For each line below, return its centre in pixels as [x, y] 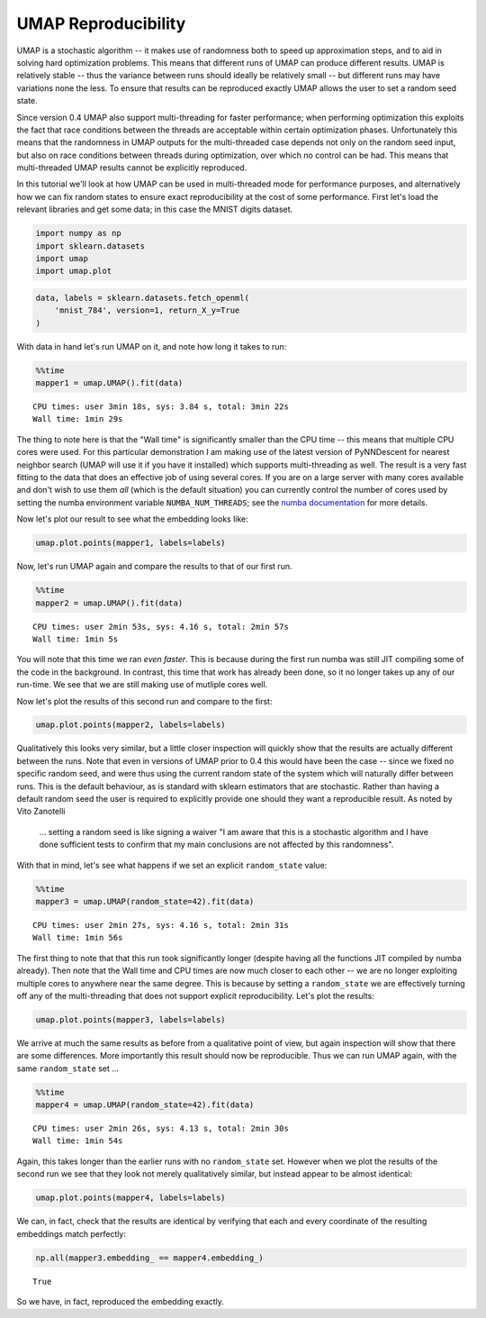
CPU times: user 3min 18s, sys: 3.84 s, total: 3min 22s [161, 407]
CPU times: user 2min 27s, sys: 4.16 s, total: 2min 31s [161, 925]
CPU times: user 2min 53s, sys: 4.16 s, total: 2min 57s [161, 627]
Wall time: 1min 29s [78, 419]
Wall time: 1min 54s [78, 1141]
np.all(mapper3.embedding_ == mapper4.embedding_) [150, 1258]
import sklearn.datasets [90, 246]
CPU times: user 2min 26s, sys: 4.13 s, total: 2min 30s [161, 1129]
